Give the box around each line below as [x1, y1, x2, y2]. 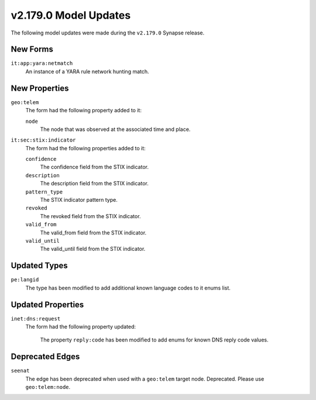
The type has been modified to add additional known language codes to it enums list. [25, 284, 231, 291]
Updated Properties [11, 299, 84, 309]
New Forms [11, 44, 54, 54]
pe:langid [11, 277, 39, 283]
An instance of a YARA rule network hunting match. [25, 68, 149, 75]
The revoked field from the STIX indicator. [40, 212, 141, 219]
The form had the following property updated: [25, 323, 136, 330]
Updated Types [11, 261, 68, 271]
